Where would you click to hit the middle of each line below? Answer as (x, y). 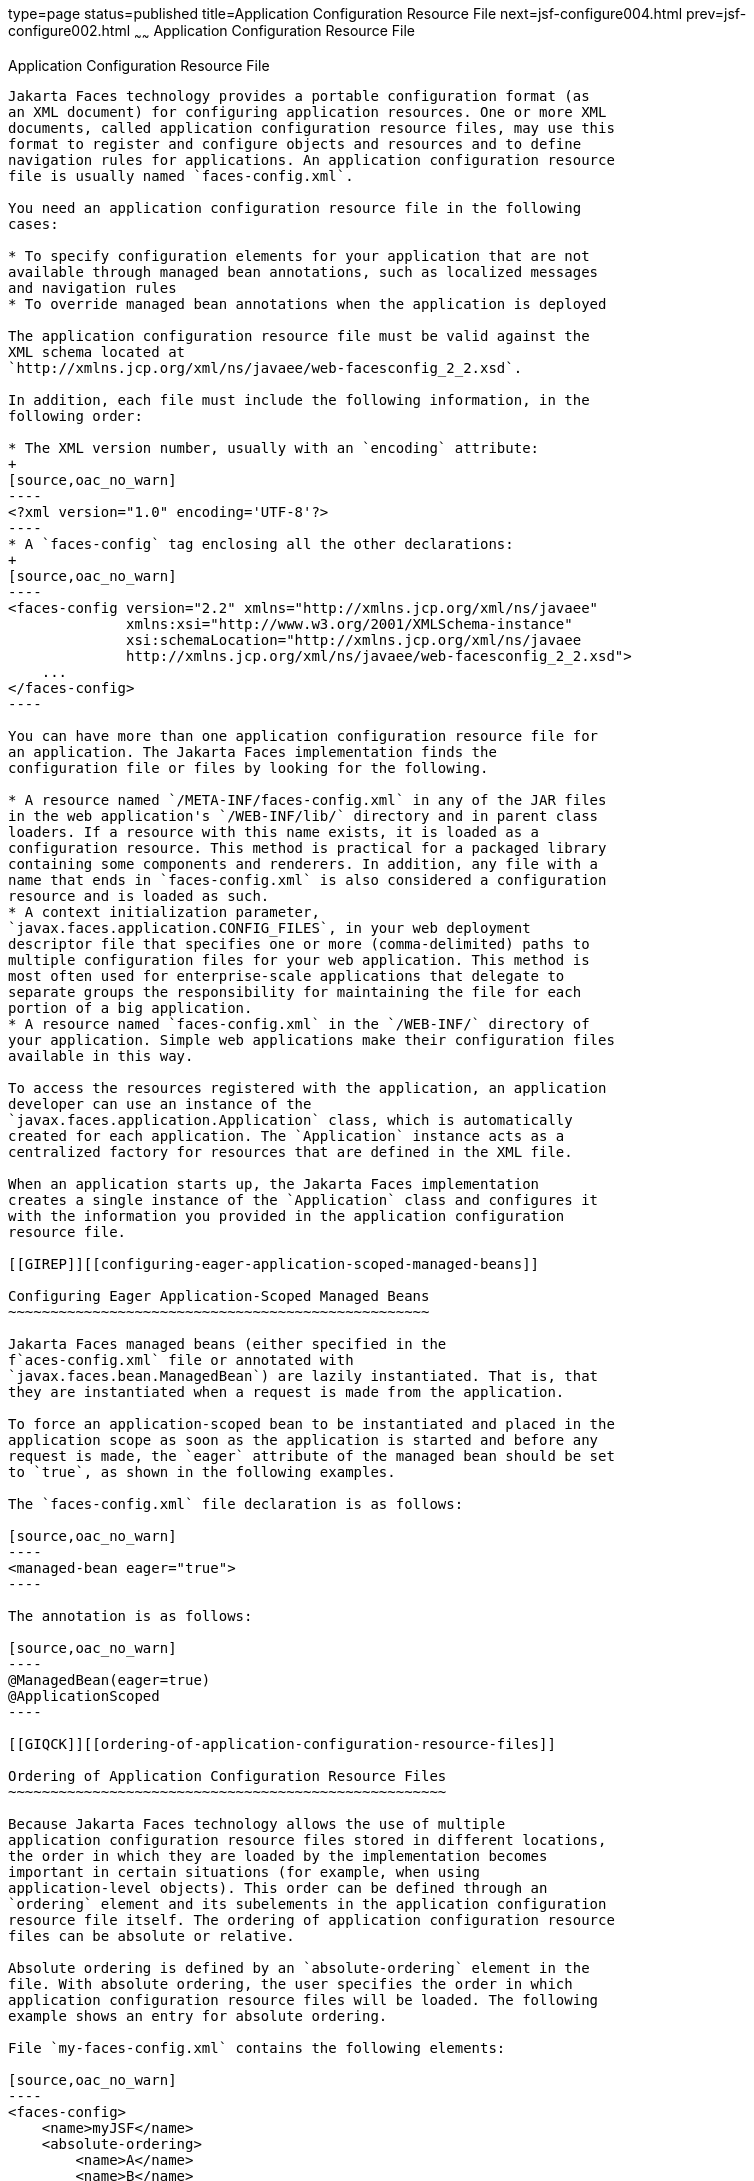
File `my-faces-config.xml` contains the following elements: (257, 2047)
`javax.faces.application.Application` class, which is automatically (290, 1119)
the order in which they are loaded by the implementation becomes (278, 1855)
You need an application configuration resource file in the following (295, 207)
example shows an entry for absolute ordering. (198, 2015)
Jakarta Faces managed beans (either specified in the (227, 1343)
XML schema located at (97, 351)
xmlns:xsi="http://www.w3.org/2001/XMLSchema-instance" (349, 623)
